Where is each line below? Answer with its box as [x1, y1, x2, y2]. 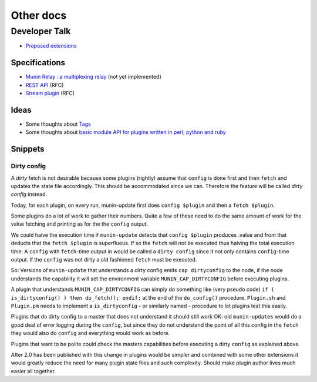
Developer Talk [11, 26, 71, 36]
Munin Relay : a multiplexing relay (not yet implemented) [25, 73, 161, 81]
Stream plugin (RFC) [25, 90, 75, 97]
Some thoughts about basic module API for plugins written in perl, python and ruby [25, 129, 226, 136]
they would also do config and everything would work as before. [11, 330, 170, 337]
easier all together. [11, 367, 56, 374]
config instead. [11, 191, 48, 198]
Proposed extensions [25, 42, 77, 49]
